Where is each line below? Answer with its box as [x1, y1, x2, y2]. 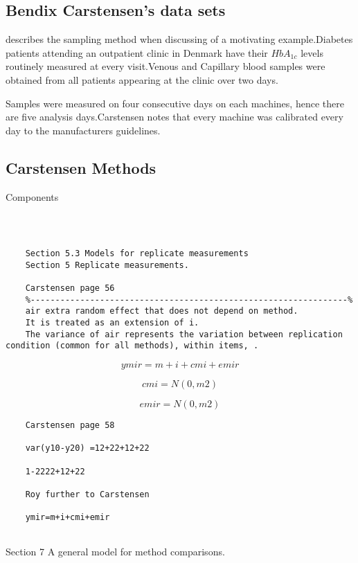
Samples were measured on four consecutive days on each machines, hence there [6, 96, 344, 110]
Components [6, 189, 59, 204]
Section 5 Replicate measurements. [25, 260, 189, 270]
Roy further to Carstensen [25, 489, 150, 499]
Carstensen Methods [6, 157, 156, 178]
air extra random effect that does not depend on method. [25, 306, 298, 316]
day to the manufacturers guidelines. [6, 123, 161, 137]
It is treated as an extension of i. [25, 318, 199, 328]
